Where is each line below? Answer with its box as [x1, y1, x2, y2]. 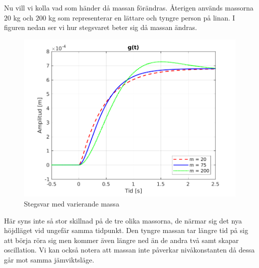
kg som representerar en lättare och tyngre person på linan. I [48, 12, 235, 22]
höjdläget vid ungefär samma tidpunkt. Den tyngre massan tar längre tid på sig [4, 225, 249, 235]
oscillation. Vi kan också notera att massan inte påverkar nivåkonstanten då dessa [4, 244, 255, 255]
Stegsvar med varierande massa [24, 198, 119, 208]
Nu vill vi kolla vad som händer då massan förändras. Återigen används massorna [4, 2, 254, 12]
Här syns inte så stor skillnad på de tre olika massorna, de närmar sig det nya [4, 215, 242, 225]
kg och [13, 12, 33, 22]
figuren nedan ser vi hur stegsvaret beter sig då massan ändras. [4, 22, 197, 32]
